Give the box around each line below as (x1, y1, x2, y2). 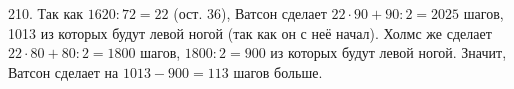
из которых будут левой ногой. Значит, (270, 42, 507, 63)
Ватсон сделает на (8, 61, 119, 82)
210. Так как (8, 3, 84, 23)
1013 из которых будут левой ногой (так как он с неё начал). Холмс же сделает (8, 22, 492, 43)
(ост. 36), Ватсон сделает (173, 3, 327, 23)
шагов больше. (233, 61, 323, 82)
